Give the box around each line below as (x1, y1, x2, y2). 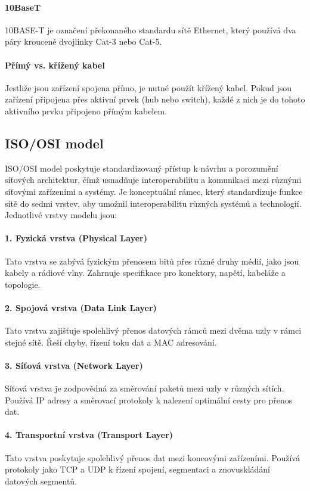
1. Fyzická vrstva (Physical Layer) (5, 232, 147, 244)
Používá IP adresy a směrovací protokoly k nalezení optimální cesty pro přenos (5, 393, 293, 406)
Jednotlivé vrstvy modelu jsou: (5, 209, 117, 221)
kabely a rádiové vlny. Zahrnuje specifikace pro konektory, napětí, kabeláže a (5, 266, 286, 279)
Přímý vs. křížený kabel (5, 58, 105, 71)
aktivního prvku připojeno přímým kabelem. (5, 104, 168, 117)
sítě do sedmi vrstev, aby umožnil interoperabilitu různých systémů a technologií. (5, 197, 302, 209)
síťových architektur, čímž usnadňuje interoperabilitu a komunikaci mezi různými (5, 173, 302, 186)
